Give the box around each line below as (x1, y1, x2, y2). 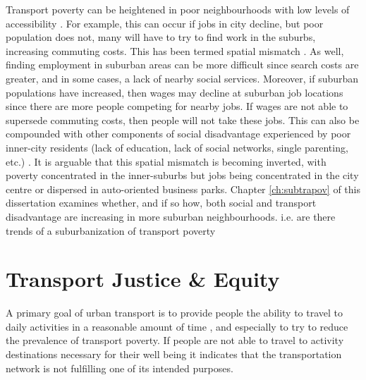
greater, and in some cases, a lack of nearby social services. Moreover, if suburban (6, 71, 359, 85)
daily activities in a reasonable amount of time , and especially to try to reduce (6, 319, 348, 333)
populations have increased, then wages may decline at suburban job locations (6, 85, 343, 99)
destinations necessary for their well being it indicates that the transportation (6, 347, 342, 361)
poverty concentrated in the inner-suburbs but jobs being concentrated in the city (6, 168, 359, 183)
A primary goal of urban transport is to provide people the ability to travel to (6, 305, 343, 320)
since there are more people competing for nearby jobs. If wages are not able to (6, 99, 348, 114)
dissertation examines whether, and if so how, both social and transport (6, 195, 317, 210)
